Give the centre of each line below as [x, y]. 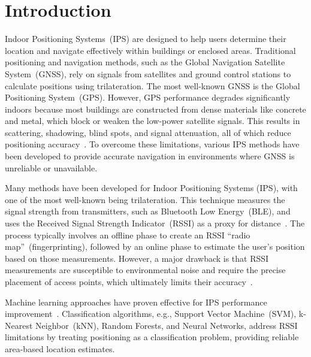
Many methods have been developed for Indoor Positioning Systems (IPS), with [151, 188]
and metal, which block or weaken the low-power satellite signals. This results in [153, 121]
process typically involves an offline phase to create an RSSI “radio [128, 235]
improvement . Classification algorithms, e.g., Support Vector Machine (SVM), [151, 314]
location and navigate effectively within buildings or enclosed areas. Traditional [150, 50]
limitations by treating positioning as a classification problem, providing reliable [152, 337]
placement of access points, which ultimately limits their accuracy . [129, 282]
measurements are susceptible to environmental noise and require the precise [145, 270]
